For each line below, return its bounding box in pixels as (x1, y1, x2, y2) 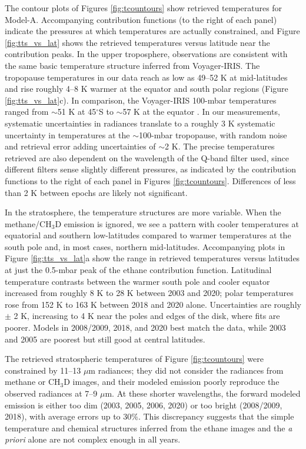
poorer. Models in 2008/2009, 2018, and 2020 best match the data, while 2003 (5, 321, 286, 334)
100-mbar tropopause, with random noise (139, 128, 287, 141)
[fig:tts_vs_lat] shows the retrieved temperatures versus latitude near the (5, 36, 270, 48)
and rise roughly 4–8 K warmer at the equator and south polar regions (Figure (5, 82, 288, 95)
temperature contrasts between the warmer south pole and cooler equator (5, 275, 270, 287)
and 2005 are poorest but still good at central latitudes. (5, 332, 205, 345)
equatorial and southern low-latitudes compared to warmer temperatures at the (5, 229, 291, 241)
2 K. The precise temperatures (165, 140, 275, 152)
